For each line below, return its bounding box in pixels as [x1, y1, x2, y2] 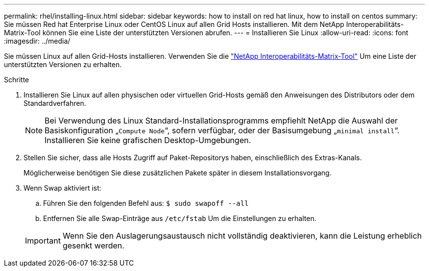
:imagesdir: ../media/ [4, 37, 71, 45]
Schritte [4, 75, 29, 84]
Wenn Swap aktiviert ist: [24, 184, 101, 192]
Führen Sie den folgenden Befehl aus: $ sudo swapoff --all [43, 199, 249, 207]
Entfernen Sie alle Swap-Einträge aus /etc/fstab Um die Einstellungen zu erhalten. [43, 214, 316, 222]
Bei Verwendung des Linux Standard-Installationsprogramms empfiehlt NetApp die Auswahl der [45, 116, 398, 125]
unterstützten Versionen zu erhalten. [4, 60, 122, 69]
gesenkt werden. [62, 241, 124, 250]
